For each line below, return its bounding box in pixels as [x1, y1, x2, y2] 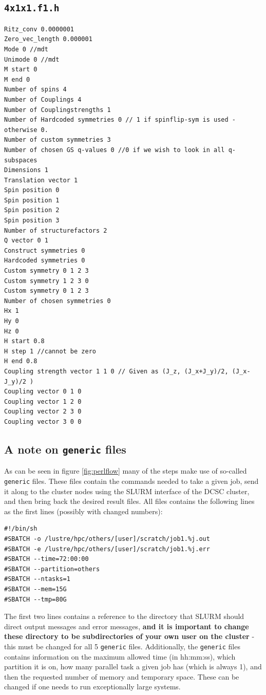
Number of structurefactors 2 [4, 227, 107, 234]
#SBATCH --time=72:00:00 [4, 555, 89, 563]
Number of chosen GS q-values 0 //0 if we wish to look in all [4, 146, 225, 154]
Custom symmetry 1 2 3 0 [4, 277, 89, 285]
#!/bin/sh [4, 525, 37, 533]
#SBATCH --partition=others [4, 565, 100, 573]
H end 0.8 [4, 358, 37, 365]
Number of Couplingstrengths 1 [4, 106, 111, 114]
